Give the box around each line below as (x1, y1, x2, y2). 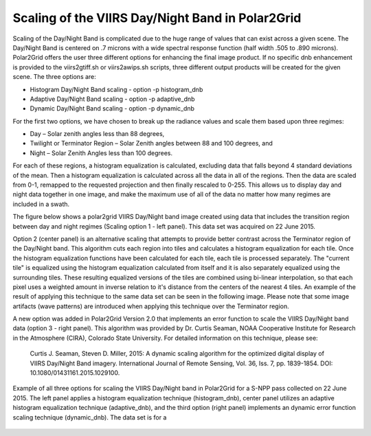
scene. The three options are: (12, 73, 96, 81)
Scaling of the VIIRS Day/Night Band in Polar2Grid (12, 10, 302, 25)
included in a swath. (12, 200, 70, 208)
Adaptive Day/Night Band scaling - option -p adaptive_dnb (30, 95, 195, 103)
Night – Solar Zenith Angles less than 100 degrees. (30, 148, 173, 157)
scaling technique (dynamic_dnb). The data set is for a (12, 413, 167, 422)
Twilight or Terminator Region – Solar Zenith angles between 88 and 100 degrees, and (30, 139, 273, 148)
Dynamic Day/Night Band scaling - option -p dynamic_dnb (30, 104, 195, 113)
